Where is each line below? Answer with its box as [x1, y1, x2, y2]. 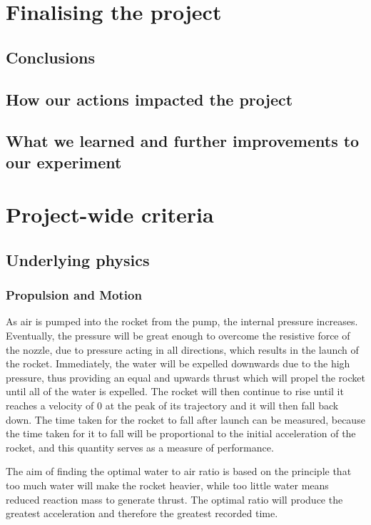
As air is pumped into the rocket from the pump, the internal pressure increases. [6, 314, 358, 329]
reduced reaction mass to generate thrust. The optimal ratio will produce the [6, 491, 343, 506]
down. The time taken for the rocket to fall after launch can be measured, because [6, 412, 365, 427]
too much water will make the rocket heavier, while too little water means [6, 478, 329, 493]
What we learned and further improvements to [6, 130, 360, 152]
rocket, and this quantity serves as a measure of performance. [6, 439, 274, 454]
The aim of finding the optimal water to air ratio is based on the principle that [6, 464, 352, 479]
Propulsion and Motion [6, 286, 142, 304]
